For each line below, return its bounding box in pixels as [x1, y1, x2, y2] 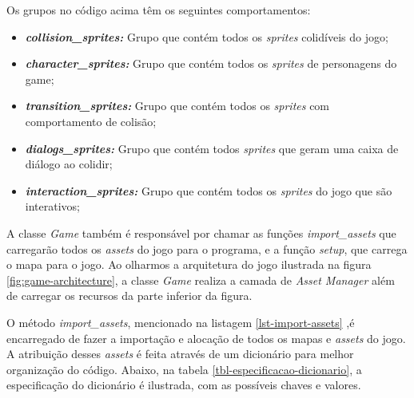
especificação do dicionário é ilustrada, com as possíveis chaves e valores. [6, 376, 361, 393]
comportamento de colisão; [25, 112, 157, 129]
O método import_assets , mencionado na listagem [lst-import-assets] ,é [6, 313, 355, 330]
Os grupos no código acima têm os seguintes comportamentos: [6, 2, 311, 18]
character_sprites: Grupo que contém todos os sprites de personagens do [25, 55, 397, 72]
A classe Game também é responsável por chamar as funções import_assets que [6, 224, 396, 241]
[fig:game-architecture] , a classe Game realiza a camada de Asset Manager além [6, 271, 395, 288]
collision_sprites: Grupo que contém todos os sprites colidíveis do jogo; [25, 28, 388, 45]
